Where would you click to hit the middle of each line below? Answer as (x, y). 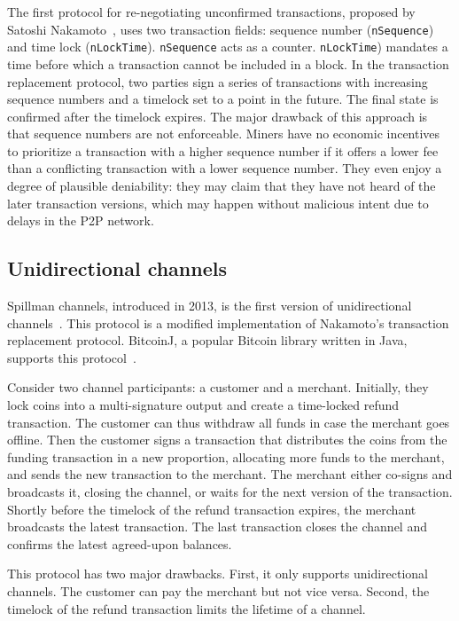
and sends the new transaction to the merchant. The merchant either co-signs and (230, 474)
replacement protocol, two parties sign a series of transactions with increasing (218, 81)
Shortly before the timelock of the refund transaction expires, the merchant (212, 509)
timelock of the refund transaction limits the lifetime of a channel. (187, 608)
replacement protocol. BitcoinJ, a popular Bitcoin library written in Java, (207, 340)
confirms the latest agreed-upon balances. (120, 543)
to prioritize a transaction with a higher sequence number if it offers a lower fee (223, 150)
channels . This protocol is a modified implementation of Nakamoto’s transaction (228, 322)
